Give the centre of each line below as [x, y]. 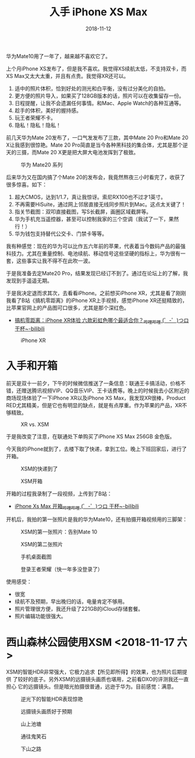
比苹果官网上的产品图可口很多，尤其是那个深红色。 [68, 307]
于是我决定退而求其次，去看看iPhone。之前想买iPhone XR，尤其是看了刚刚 [96, 293]
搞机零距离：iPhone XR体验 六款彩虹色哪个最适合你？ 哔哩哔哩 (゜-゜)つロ [102, 321]
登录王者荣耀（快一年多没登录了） [62, 569]
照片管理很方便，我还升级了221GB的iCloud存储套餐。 [79, 609]
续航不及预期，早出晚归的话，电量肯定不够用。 [71, 601]
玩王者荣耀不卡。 [35, 117]
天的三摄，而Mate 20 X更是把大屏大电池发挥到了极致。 [72, 152]
